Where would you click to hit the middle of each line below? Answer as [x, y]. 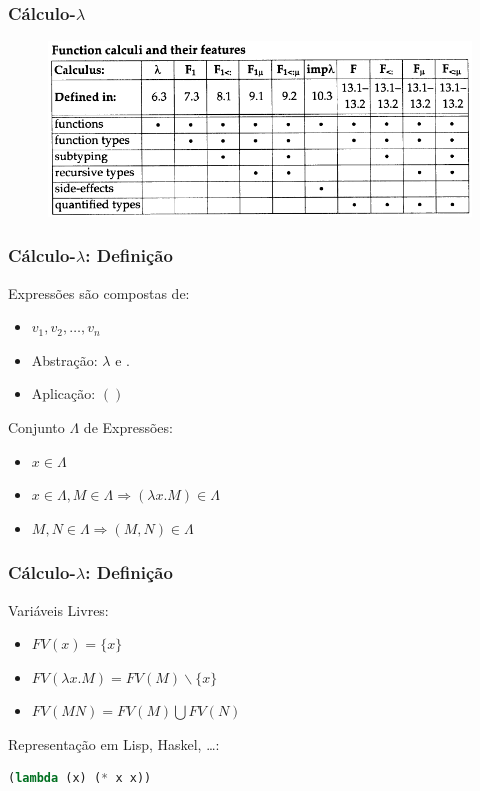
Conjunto [36, 426]
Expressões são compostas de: [99, 292]
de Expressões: [128, 426]
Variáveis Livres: [58, 609]
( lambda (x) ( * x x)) [80, 778]
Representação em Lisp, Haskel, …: [114, 743]
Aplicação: [63, 393]
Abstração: [64, 359]
